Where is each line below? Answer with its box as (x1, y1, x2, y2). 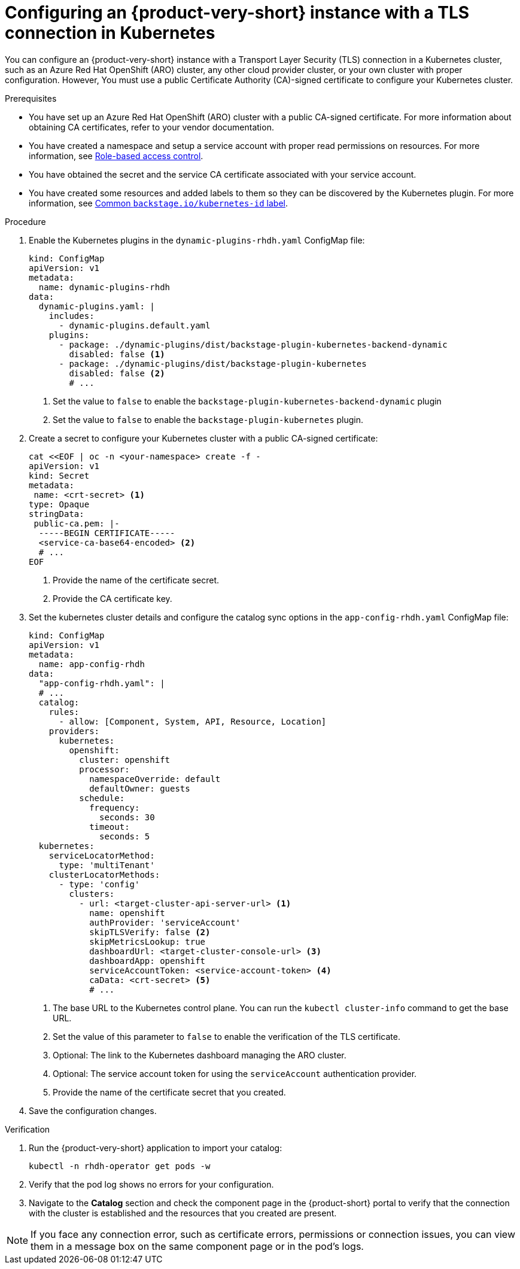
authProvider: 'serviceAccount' (89, 917, 241, 927)
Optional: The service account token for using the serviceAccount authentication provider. (53, 1068, 417, 1079)
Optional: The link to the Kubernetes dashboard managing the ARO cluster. (53, 1049, 346, 1060)
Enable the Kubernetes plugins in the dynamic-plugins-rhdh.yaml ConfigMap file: (29, 235, 365, 245)
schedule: (79, 793, 125, 803)
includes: (48, 311, 95, 321)
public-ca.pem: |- (34, 518, 120, 528)
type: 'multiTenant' (59, 860, 155, 870)
